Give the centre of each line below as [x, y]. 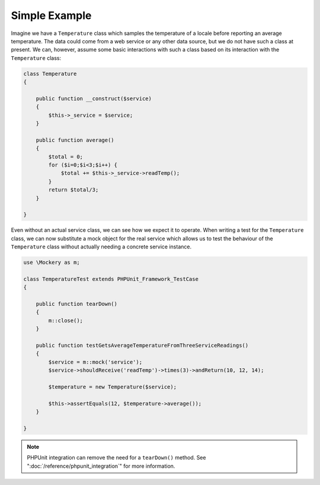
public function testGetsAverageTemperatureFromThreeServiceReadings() [142, 345]
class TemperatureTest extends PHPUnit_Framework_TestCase [111, 279]
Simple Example [51, 15]
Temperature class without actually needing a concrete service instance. [101, 247]
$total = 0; [65, 157]
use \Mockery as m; [52, 263]
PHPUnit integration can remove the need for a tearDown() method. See [116, 458]
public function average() [75, 140]
